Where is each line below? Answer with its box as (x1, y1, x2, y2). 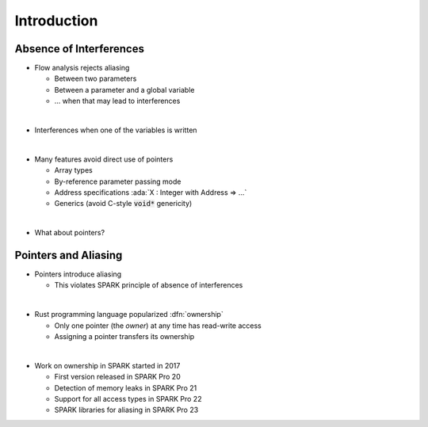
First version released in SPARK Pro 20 (54, 372, 182, 382)
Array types (54, 166, 93, 175)
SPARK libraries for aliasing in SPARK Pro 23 (54, 405, 199, 415)
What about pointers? (34, 228, 105, 238)
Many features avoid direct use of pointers (34, 154, 174, 164)
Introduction (14, 12, 98, 29)
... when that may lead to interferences (54, 96, 181, 106)
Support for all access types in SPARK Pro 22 (54, 394, 202, 403)
